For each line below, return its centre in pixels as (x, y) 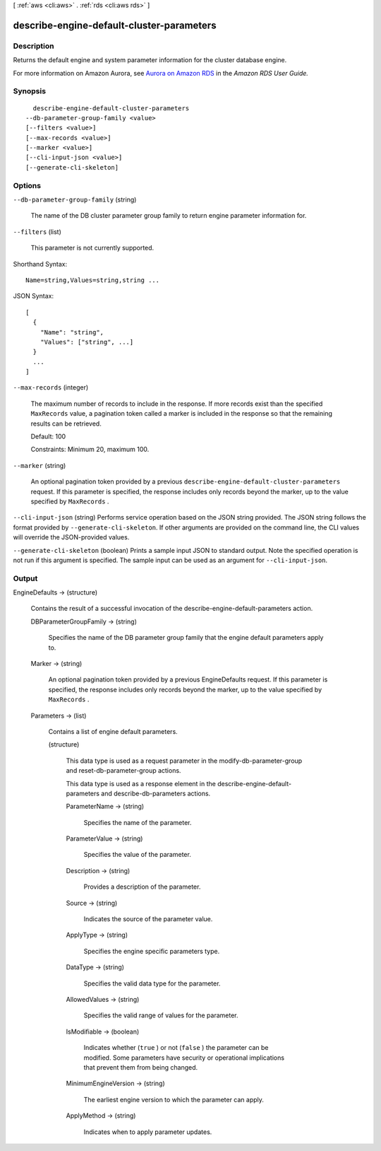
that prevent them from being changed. (141, 1067)
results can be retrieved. (66, 423)
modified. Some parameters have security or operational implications (184, 1058)
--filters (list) (37, 232)
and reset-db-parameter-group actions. (123, 771)
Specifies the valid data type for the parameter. (152, 983)
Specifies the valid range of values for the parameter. (161, 1015)
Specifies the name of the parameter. (138, 822)
